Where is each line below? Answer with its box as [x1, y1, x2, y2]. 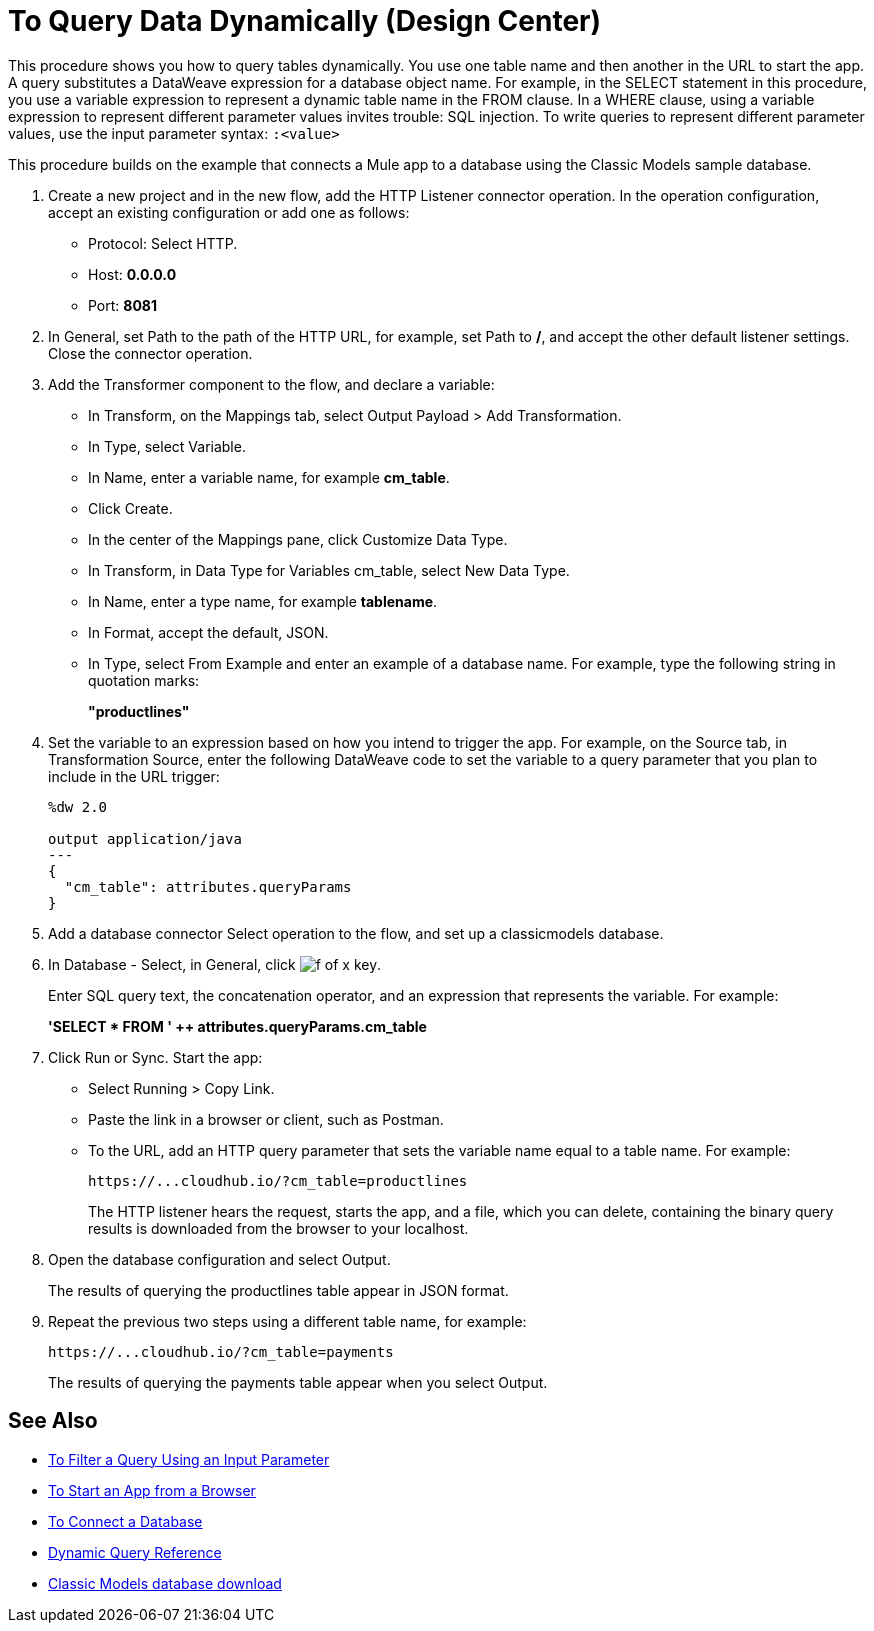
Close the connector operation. [48, 344, 253, 362]
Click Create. [88, 499, 173, 517]
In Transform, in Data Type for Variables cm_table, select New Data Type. [88, 561, 570, 579]
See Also [8, 1408, 98, 1434]
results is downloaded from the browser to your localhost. [88, 1219, 469, 1237]
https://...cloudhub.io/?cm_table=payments [48, 1343, 394, 1360]
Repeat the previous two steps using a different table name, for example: [48, 1312, 527, 1330]
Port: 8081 [88, 296, 158, 314]
